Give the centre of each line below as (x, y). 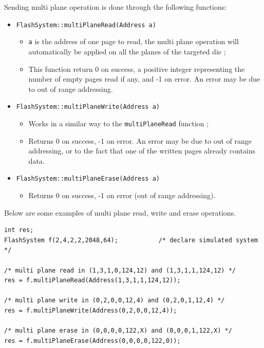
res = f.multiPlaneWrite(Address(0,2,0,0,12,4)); (91, 310)
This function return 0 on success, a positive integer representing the (137, 69)
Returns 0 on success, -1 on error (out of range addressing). (122, 195)
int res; (19, 230)
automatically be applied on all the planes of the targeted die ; (127, 51)
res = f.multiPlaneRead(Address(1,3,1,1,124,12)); (92, 281)
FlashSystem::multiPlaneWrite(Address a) (88, 107)
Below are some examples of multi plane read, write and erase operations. (120, 212)
